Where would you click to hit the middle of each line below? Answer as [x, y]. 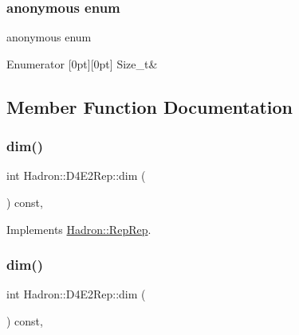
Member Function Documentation [150, 106]
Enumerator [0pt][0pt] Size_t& [82, 63]
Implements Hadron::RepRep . [79, 229]
